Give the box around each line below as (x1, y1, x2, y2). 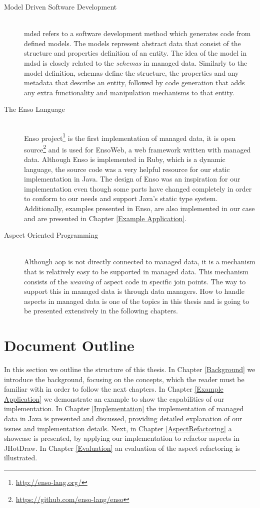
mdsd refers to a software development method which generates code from (24, 28, 251, 39)
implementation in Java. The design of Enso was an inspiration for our (24, 174, 240, 184)
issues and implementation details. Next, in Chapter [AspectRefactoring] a (4, 423, 232, 433)
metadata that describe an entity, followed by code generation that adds (24, 77, 245, 88)
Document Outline (4, 335, 134, 356)
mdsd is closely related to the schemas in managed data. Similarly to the (24, 57, 247, 68)
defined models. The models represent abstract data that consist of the (24, 38, 241, 48)
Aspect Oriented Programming (4, 230, 98, 240)
